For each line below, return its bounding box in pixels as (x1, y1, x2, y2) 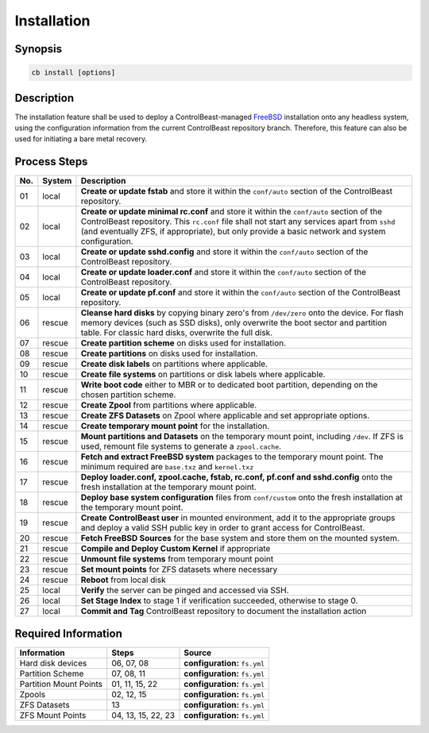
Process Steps (14, 155, 88, 168)
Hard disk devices (19, 658, 87, 669)
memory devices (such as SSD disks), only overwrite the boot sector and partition (80, 318, 387, 329)
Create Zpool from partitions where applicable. (80, 399, 257, 411)
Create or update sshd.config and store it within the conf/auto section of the (80, 246, 369, 257)
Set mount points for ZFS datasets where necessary (80, 564, 278, 575)
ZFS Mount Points (19, 709, 87, 720)
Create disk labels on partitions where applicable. (80, 358, 269, 369)
